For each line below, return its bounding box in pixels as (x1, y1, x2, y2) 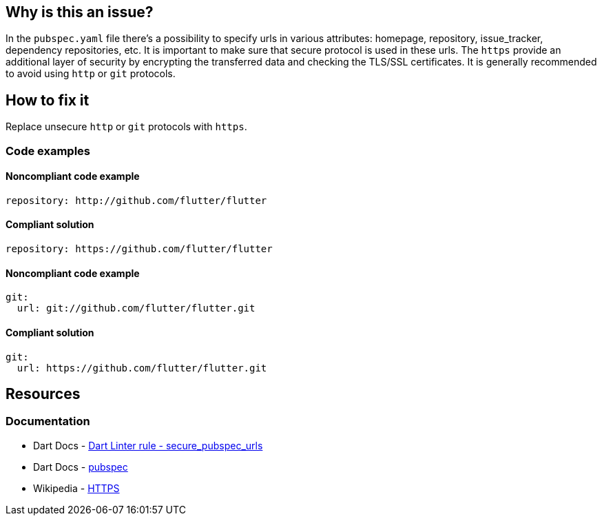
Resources (6, 385, 81, 402)
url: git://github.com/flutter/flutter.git (17, 303, 256, 314)
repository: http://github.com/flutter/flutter (6, 194, 267, 206)
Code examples (6, 143, 91, 158)
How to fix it (6, 91, 90, 109)
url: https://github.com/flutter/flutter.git (17, 362, 267, 374)
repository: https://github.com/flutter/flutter (6, 243, 273, 255)
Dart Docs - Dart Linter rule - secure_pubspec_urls (33, 439, 263, 451)
